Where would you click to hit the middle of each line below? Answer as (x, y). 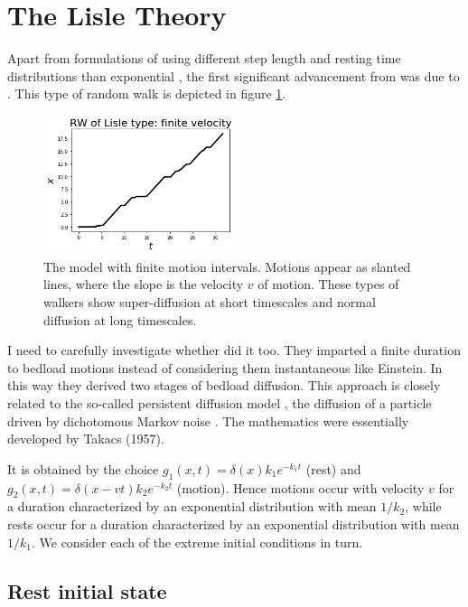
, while (423, 506)
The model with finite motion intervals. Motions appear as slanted (227, 266)
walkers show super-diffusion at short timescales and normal (210, 302)
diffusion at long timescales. (120, 319)
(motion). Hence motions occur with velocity (300, 487)
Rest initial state (87, 590)
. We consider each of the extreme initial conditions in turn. (197, 542)
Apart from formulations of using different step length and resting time (204, 58)
